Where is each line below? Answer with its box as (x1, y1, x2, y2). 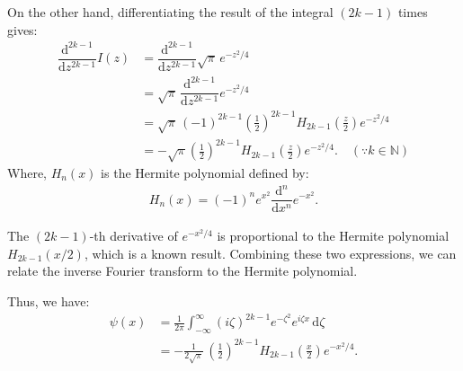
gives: (7, 20, 38, 39)
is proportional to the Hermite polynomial (217, 226, 450, 245)
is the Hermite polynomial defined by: (101, 163, 309, 181)
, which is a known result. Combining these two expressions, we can (84, 243, 457, 262)
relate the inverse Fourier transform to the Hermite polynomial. (7, 261, 358, 280)
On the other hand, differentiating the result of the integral (7, 3, 334, 21)
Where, (7, 163, 47, 181)
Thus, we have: (7, 291, 90, 310)
